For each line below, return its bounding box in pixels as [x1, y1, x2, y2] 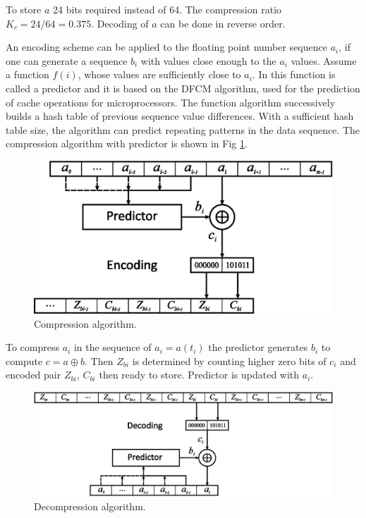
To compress [6, 340, 60, 354]
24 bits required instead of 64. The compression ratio [53, 2, 282, 16]
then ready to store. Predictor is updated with [99, 367, 300, 382]
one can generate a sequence [6, 53, 128, 68]
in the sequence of [73, 340, 152, 354]
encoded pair [6, 367, 61, 382]
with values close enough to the [140, 53, 276, 68]
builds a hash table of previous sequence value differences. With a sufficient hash [6, 109, 354, 123]
